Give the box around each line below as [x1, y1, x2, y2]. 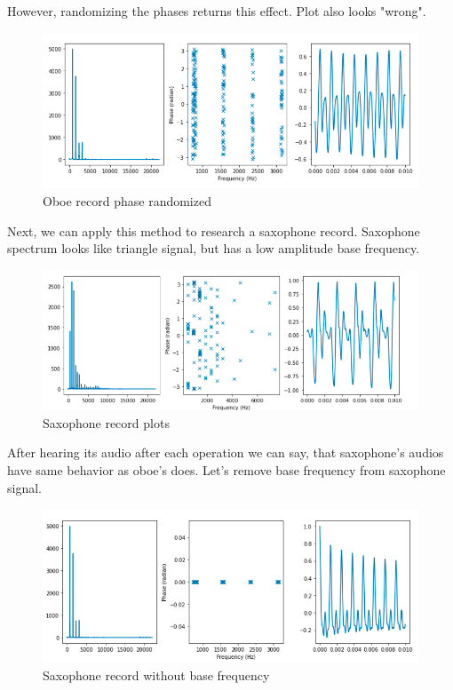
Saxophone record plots [43, 413, 170, 432]
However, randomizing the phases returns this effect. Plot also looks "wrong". [7, 2, 426, 20]
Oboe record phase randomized [43, 191, 211, 210]
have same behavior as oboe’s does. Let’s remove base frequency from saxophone [7, 460, 446, 479]
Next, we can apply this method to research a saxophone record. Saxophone [7, 221, 420, 240]
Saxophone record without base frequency [43, 665, 270, 684]
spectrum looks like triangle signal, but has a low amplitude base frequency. [7, 239, 420, 258]
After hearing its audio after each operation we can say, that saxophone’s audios [7, 443, 444, 462]
